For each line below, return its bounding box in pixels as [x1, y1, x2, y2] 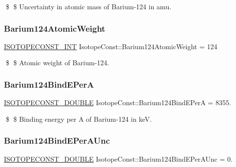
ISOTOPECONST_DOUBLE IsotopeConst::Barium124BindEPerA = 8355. [4, 97, 231, 108]
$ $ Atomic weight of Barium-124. [5, 57, 109, 68]
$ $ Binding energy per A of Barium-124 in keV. [5, 113, 152, 124]
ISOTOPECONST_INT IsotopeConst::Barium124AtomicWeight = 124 [4, 41, 217, 51]
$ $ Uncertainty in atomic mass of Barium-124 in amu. [5, 1, 172, 11]
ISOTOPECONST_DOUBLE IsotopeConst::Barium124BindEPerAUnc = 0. [4, 153, 233, 164]
